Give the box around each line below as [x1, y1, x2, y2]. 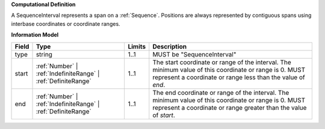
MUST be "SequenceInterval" [152, 50, 237, 58]
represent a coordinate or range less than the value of [152, 73, 305, 81]
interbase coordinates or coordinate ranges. [11, 20, 120, 27]
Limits [128, 42, 146, 50]
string [36, 50, 52, 58]
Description [152, 42, 187, 50]
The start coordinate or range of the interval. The [152, 58, 291, 66]
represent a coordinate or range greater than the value [152, 103, 307, 112]
